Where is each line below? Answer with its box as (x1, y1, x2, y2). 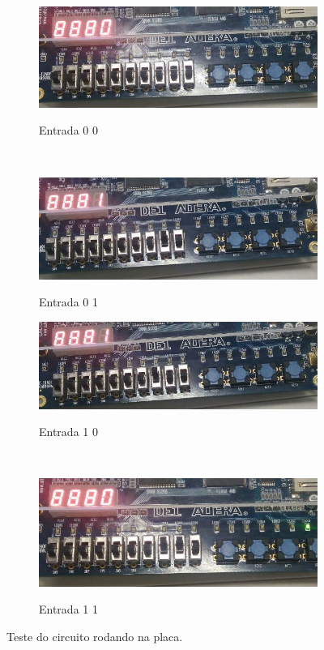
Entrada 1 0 (39, 423, 98, 440)
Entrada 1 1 (39, 601, 98, 618)
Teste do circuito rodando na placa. (6, 628, 183, 645)
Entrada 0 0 (39, 122, 98, 139)
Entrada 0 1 (39, 293, 98, 310)
